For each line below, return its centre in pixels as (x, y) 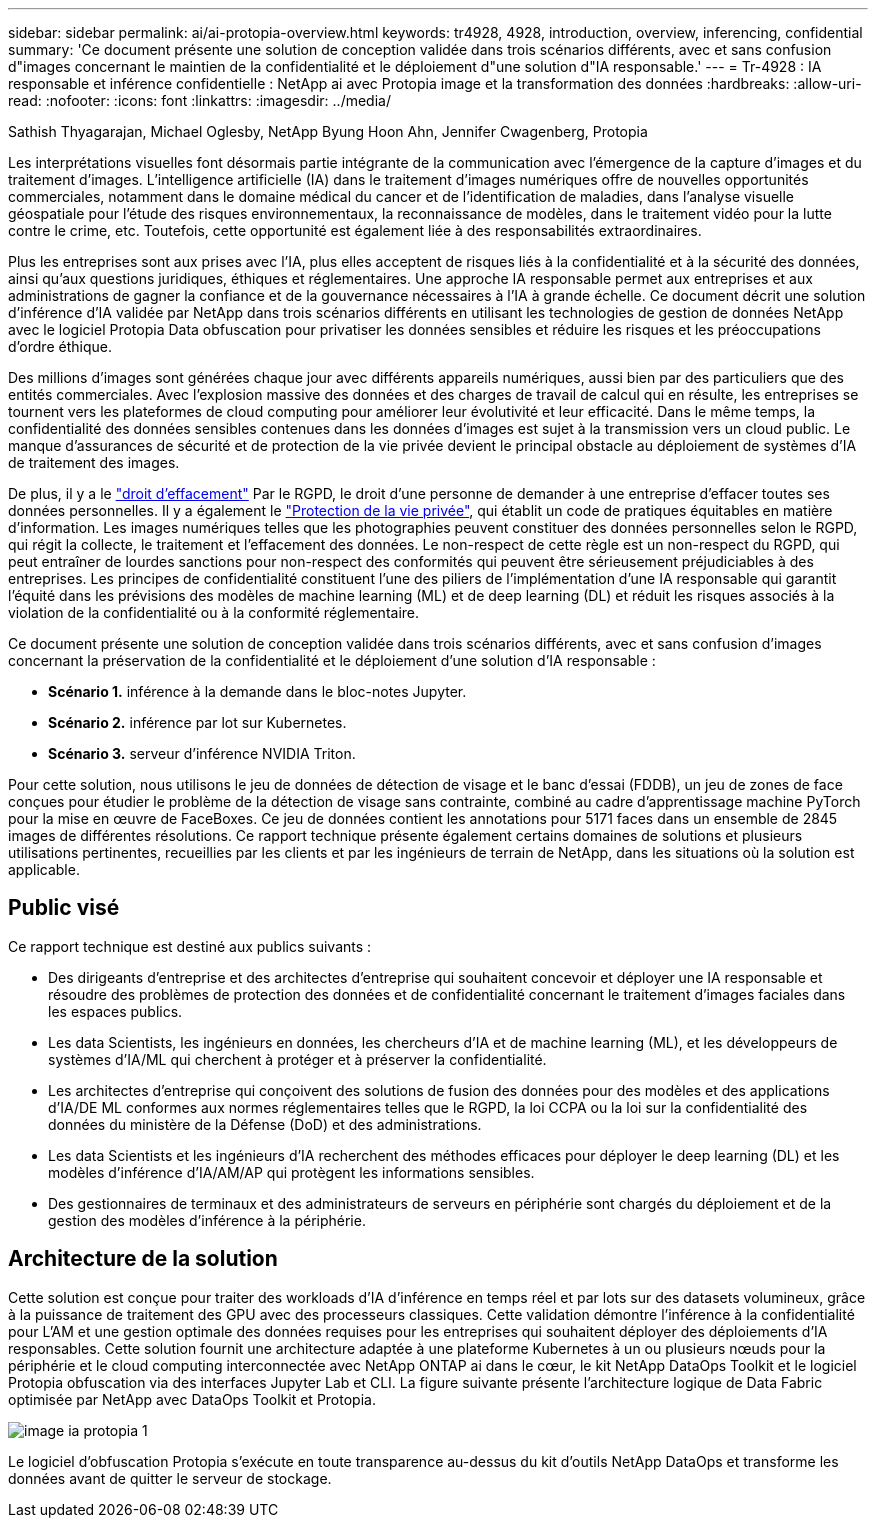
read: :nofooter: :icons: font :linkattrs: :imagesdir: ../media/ (199, 100)
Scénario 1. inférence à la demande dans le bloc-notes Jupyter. (257, 691)
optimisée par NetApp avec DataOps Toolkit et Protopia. (192, 1399)
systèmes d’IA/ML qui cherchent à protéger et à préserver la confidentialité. (297, 1059)
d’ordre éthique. (60, 346)
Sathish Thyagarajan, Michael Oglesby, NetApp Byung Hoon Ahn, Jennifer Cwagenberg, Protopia (328, 131)
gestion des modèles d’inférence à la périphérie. (207, 1220)
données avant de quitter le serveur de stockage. (170, 1478)
